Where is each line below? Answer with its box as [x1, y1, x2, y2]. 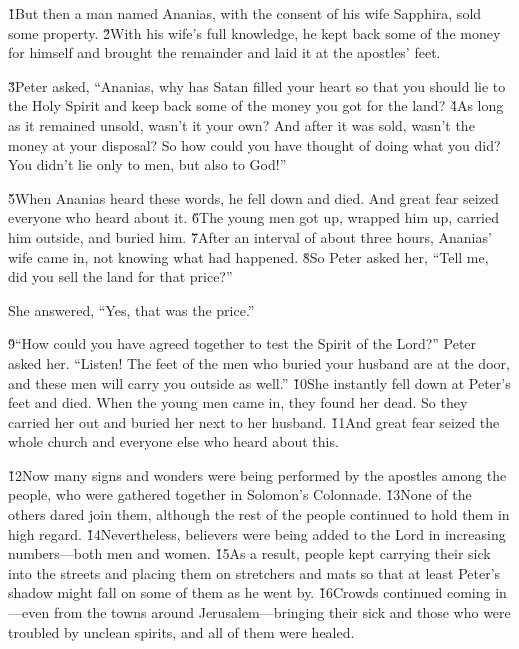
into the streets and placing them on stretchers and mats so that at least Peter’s [8, 562, 501, 583]
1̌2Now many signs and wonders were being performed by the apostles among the [8, 464, 507, 485]
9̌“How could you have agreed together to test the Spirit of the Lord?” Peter [8, 333, 477, 354]
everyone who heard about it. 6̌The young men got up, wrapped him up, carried [8, 207, 500, 228]
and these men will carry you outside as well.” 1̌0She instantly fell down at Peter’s [8, 372, 511, 393]
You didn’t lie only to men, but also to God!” [8, 154, 287, 175]
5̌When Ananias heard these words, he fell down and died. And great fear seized [8, 187, 499, 208]
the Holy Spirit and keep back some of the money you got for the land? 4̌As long [8, 95, 504, 116]
